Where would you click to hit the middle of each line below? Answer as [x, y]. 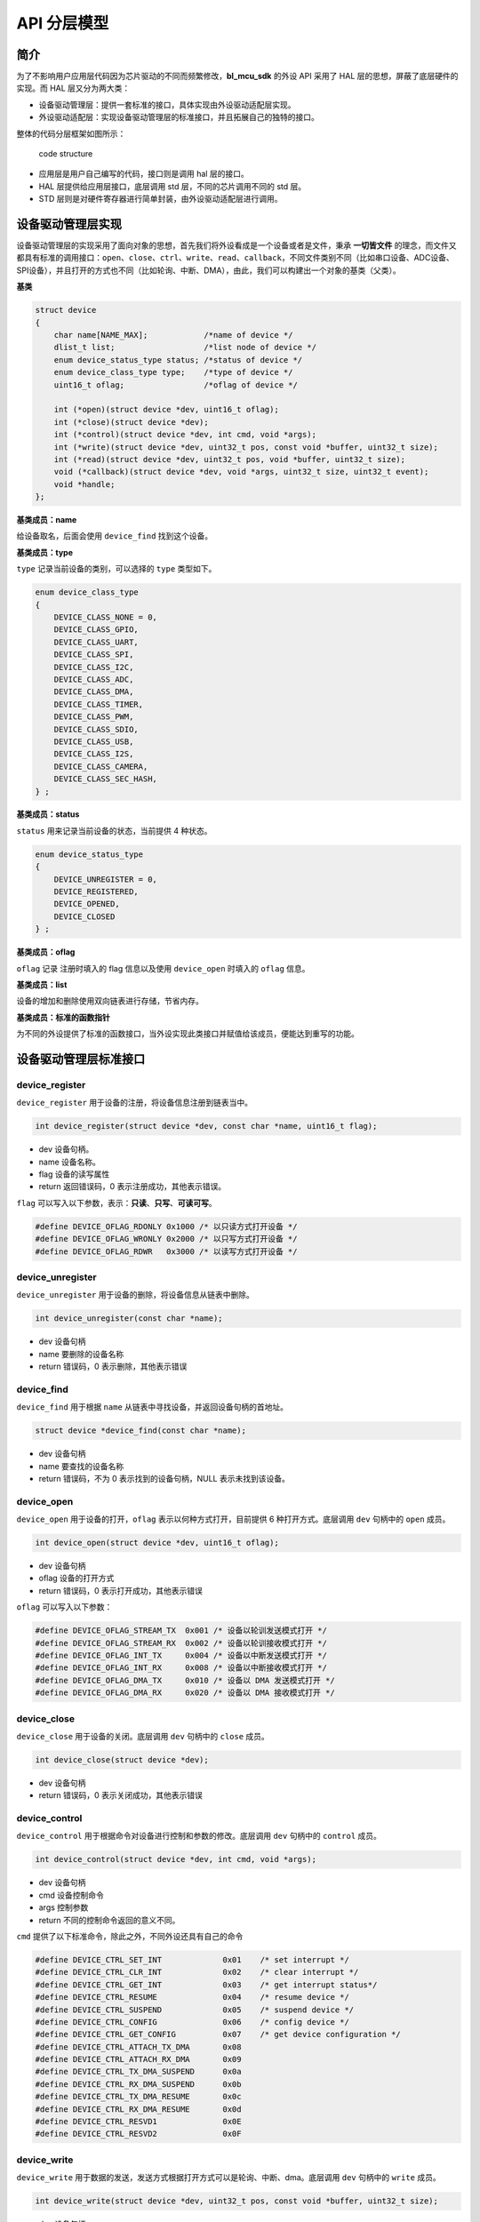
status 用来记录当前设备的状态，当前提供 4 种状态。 [114, 830]
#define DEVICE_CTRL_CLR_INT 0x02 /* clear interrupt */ [197, 1972]
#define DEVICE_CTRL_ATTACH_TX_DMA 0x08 [138, 2047]
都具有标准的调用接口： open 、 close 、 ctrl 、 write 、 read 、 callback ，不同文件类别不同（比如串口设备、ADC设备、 [235, 258]
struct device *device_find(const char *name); [140, 1431]
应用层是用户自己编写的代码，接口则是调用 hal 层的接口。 [144, 174]
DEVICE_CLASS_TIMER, [99, 704]
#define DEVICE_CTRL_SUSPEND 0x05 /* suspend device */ [195, 2010]
